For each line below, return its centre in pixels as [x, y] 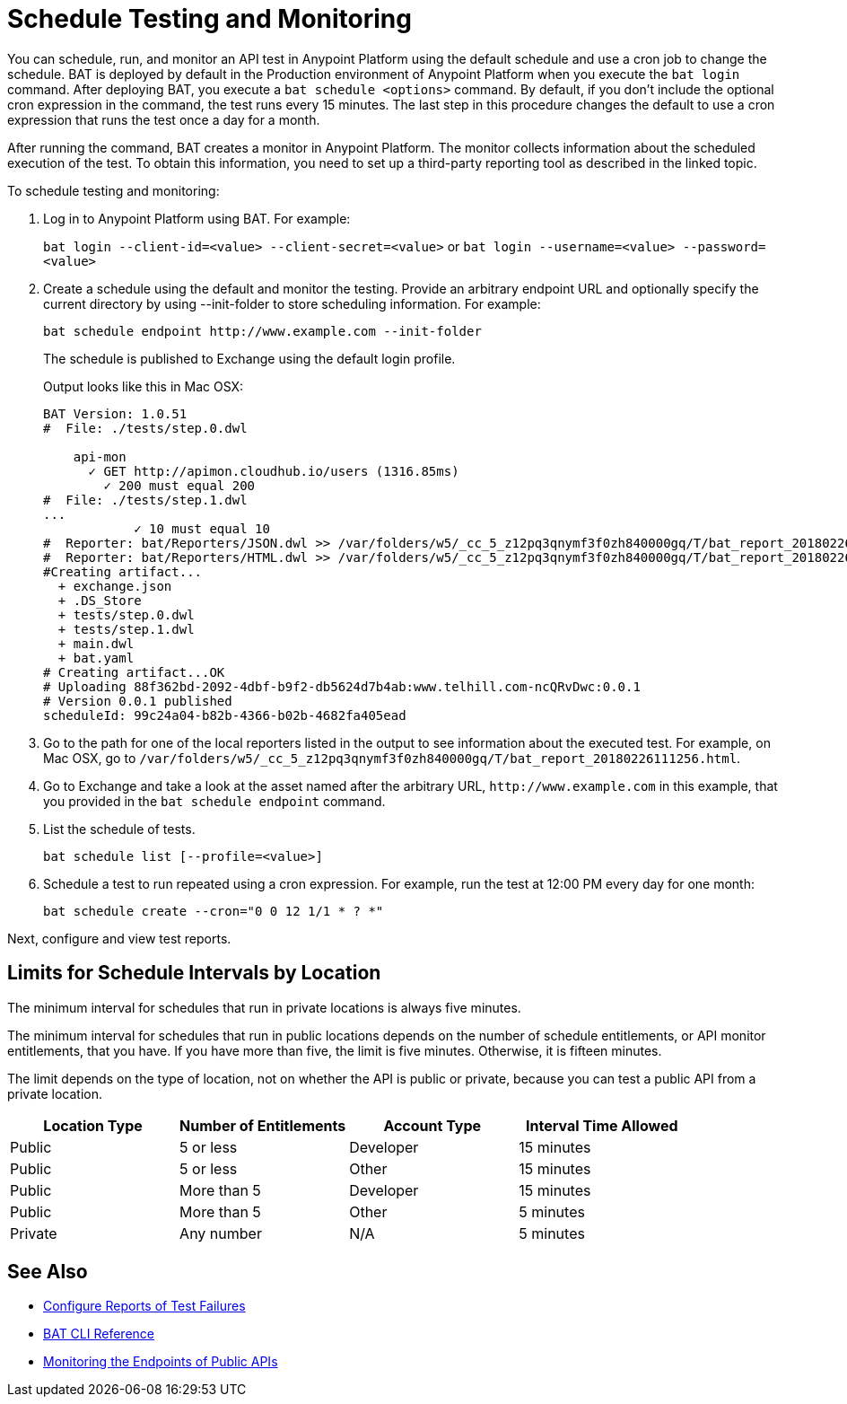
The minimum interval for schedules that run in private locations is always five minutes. [264, 1007]
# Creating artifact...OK [134, 672]
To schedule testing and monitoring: [114, 190]
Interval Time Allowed [602, 1125]
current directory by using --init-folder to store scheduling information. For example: [292, 303]
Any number [221, 1233]
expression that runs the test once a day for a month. [164, 119]
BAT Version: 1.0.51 [115, 413]
